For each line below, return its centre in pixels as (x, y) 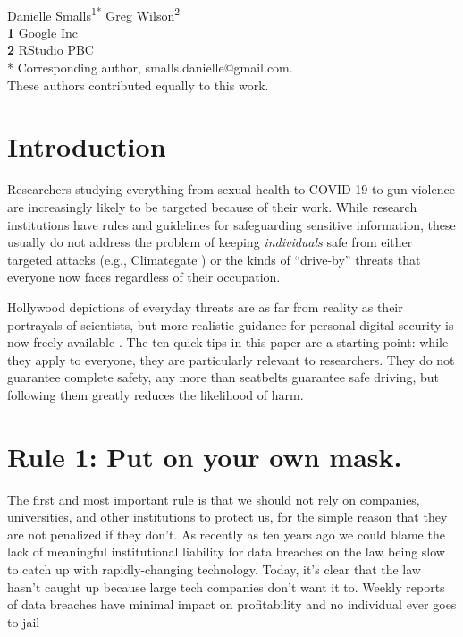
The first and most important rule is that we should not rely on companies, (214, 499)
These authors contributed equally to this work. (138, 85)
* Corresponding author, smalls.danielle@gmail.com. (150, 68)
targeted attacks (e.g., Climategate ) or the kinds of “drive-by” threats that (214, 259)
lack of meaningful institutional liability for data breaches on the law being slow (226, 552)
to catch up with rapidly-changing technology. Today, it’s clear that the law (214, 569)
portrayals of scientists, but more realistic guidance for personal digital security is (231, 324)
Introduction (87, 146)
